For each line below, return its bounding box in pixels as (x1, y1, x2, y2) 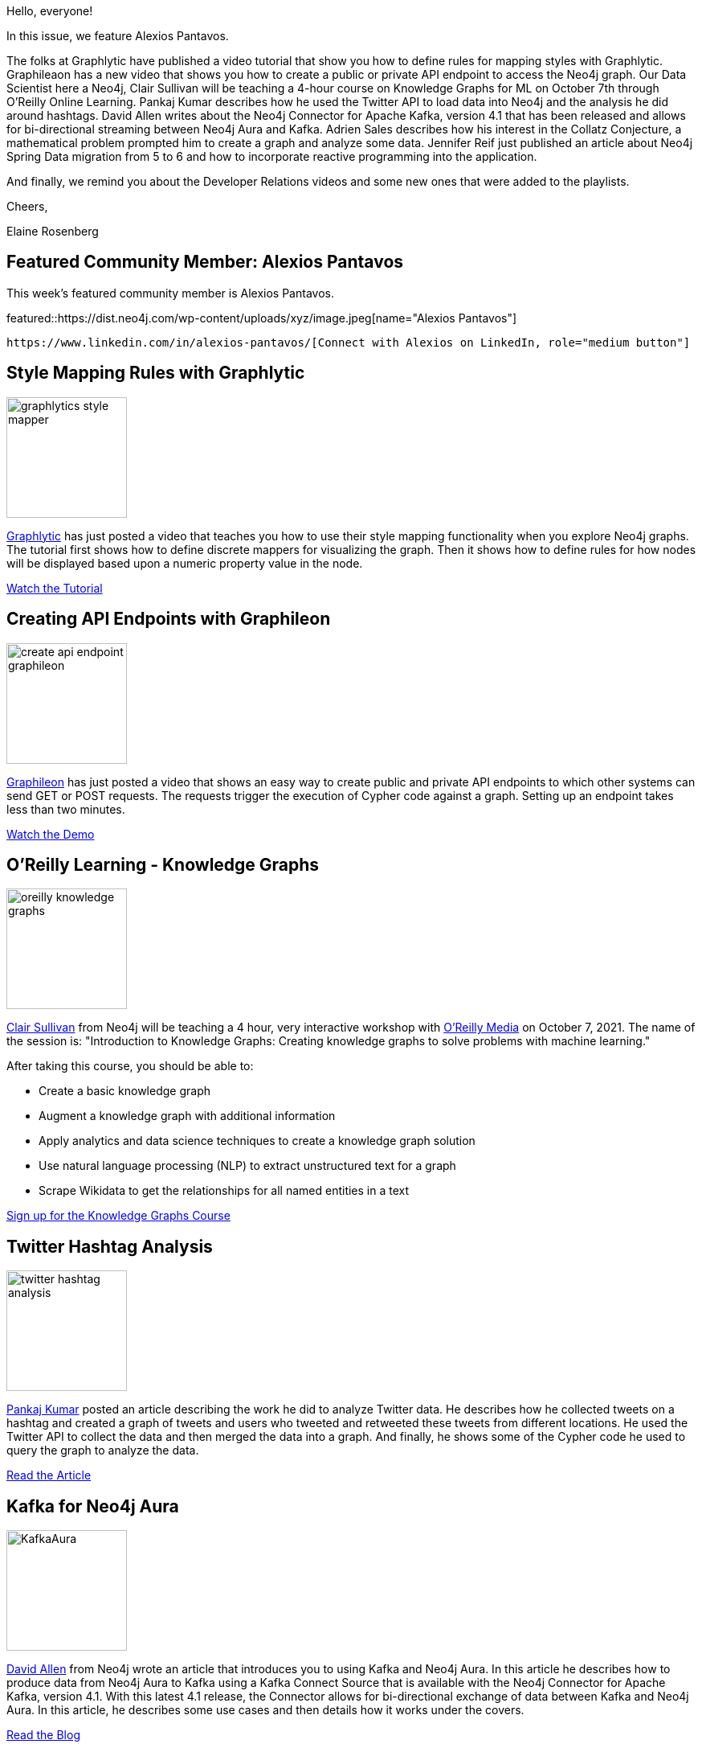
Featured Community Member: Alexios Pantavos (6, 252, 404, 273)
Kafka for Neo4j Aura (6, 1496, 179, 1516)
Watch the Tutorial (6, 581, 103, 595)
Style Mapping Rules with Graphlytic (6, 363, 305, 384)
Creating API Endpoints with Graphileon (6, 609, 331, 630)
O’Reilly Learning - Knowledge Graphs (6, 854, 320, 875)
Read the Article (6, 1468, 92, 1483)
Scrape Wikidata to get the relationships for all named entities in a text (39, 1184, 410, 1198)
